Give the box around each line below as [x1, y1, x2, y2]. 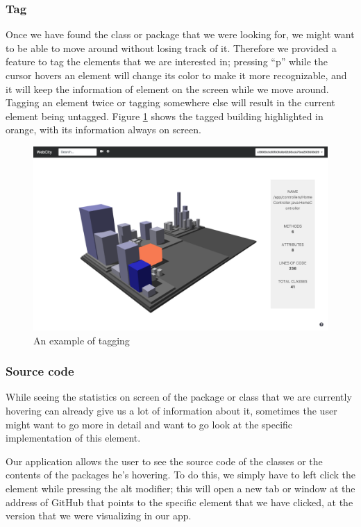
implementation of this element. [6, 430, 141, 445]
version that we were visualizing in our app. [6, 508, 192, 523]
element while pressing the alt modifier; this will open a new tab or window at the [6, 480, 355, 495]
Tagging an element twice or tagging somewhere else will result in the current [6, 95, 335, 110]
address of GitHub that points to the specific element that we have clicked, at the [6, 494, 353, 509]
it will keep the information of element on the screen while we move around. [6, 81, 329, 96]
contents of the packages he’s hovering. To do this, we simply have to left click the [6, 467, 355, 482]
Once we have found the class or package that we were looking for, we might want [6, 27, 355, 42]
